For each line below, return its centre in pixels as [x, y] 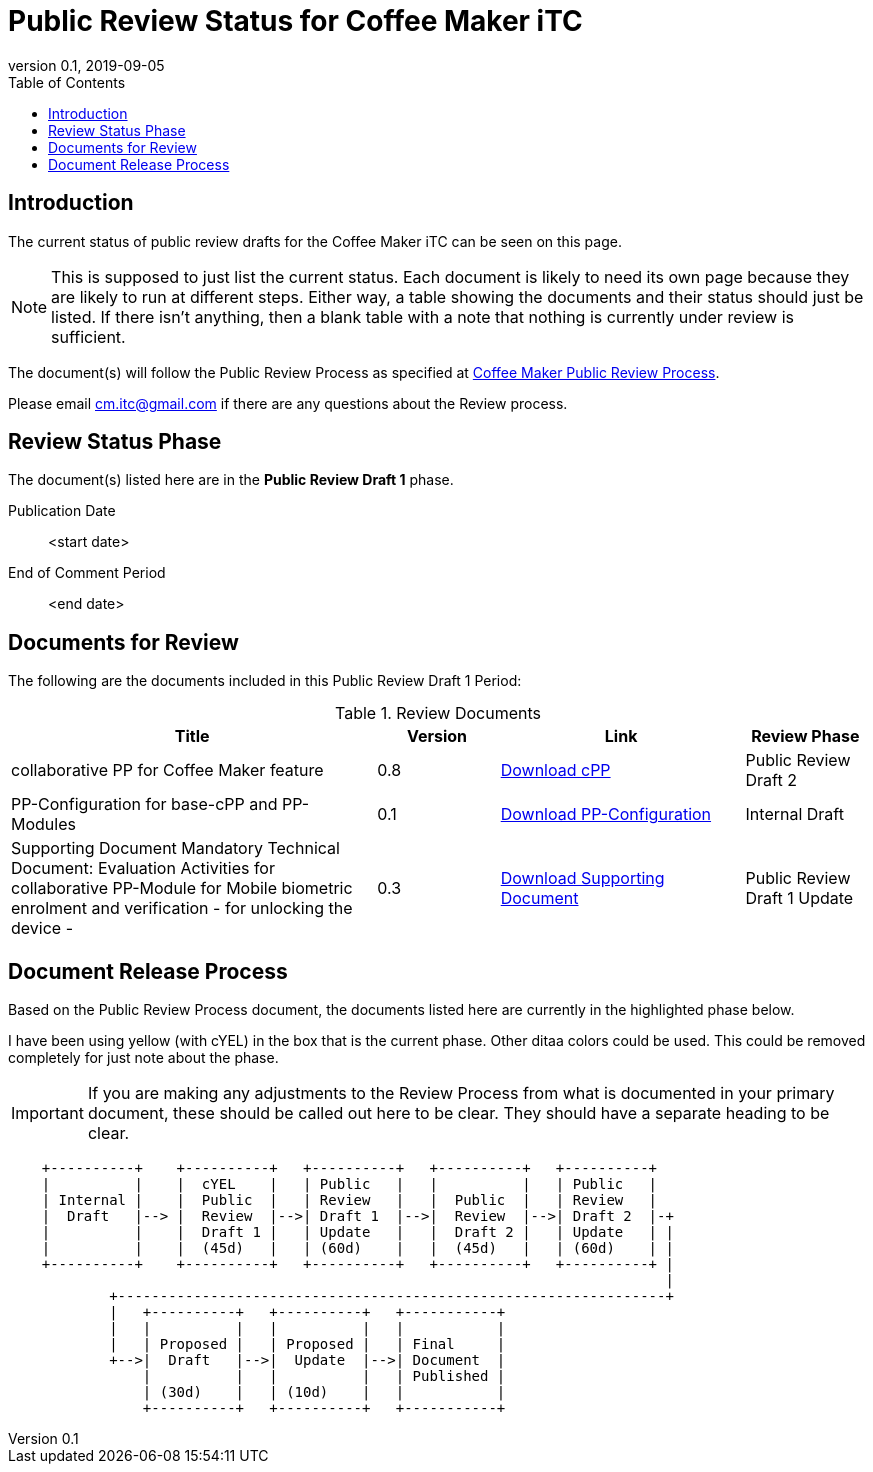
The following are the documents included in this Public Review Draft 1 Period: [265, 681]
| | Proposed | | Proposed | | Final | [307, 1344]
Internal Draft [794, 814]
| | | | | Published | [324, 1376]
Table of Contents [67, 82]
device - [42, 928]
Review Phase [805, 736]
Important [47, 1113]
